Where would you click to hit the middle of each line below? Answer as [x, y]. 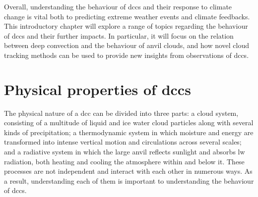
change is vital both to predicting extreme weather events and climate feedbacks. [127, 16]
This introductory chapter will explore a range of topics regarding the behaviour [126, 26]
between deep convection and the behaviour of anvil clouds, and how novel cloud [127, 45]
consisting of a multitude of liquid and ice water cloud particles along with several [129, 123]
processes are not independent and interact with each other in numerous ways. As [128, 171]
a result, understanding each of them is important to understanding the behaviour [129, 180]
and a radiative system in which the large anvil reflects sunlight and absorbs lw [125, 152]
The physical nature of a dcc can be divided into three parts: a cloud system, [121, 113]
